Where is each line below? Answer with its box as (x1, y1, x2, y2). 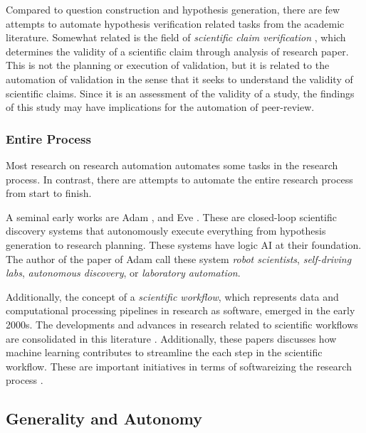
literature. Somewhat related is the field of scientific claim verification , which (6, 30, 346, 45)
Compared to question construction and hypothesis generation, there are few (6, 2, 340, 16)
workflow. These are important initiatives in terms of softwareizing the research (6, 358, 352, 373)
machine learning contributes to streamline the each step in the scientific (6, 345, 323, 360)
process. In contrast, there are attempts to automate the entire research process (6, 171, 353, 186)
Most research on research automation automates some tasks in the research (6, 157, 338, 172)
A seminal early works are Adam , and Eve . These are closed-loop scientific (6, 209, 338, 224)
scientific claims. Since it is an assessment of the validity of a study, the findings (6, 85, 355, 100)
